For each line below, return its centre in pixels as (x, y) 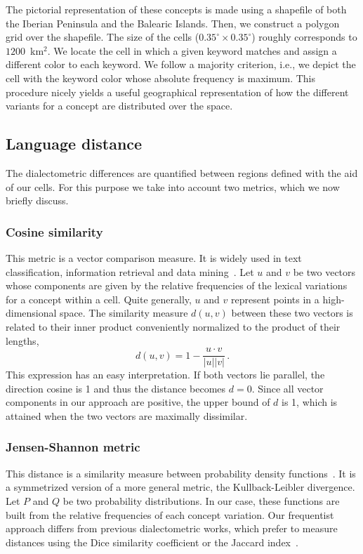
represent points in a (275, 299)
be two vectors (324, 271)
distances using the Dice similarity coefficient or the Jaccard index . (152, 542)
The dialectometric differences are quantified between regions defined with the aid (182, 172)
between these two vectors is (292, 313)
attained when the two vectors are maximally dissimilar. (127, 415)
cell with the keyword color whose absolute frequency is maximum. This (160, 78)
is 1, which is (310, 402)
